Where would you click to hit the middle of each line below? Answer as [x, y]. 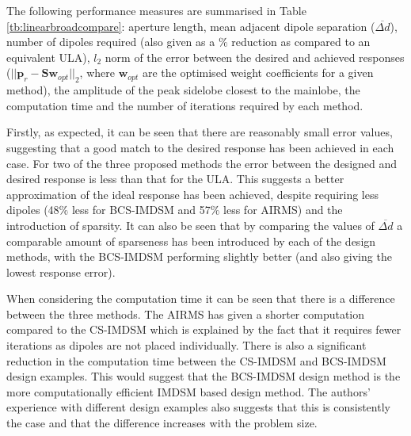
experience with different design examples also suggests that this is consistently [198, 407]
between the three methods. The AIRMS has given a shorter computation [186, 314]
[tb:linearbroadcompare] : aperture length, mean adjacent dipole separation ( [191, 26]
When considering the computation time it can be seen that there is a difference [201, 298]
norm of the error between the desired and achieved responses [255, 57]
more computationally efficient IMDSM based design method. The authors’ [188, 391]
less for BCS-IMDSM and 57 [141, 210]
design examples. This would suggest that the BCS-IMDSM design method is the [204, 376]
